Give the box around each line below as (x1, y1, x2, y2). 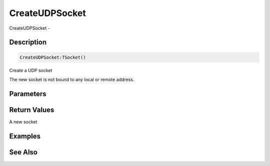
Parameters (9, 89, 46, 98)
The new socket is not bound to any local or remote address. (9, 76, 134, 82)
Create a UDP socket (9, 67, 52, 73)
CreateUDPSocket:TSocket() (19, 54, 86, 60)
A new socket (9, 118, 37, 125)
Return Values (9, 105, 54, 114)
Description (9, 38, 47, 47)
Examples (9, 132, 41, 140)
